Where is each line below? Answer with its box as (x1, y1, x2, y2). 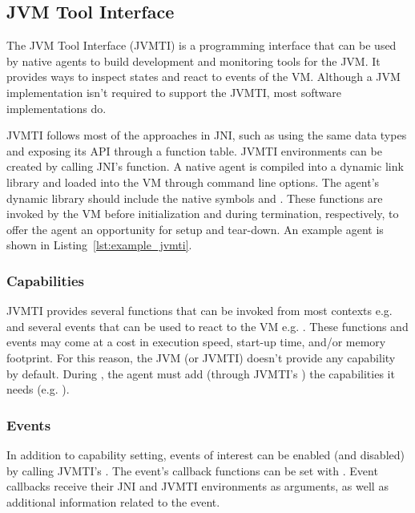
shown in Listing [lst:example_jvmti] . (6, 236, 192, 253)
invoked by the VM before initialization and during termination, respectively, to (6, 205, 399, 222)
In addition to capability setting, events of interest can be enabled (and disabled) (6, 446, 405, 463)
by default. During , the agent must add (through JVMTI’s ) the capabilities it (6, 365, 395, 382)
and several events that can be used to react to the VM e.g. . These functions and (6, 317, 409, 334)
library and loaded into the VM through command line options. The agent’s (6, 173, 380, 190)
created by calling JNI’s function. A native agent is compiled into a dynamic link (6, 158, 404, 175)
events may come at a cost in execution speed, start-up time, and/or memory (6, 333, 386, 350)
